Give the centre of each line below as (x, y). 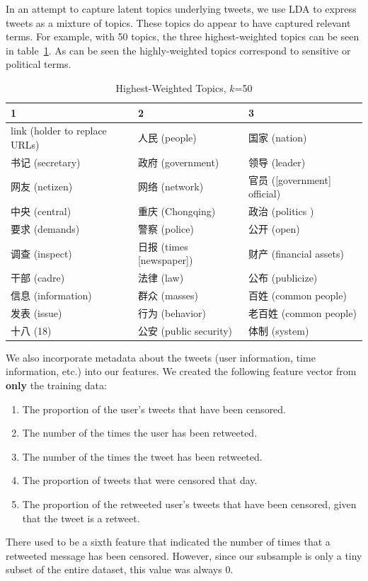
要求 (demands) (45, 228)
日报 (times (163, 246)
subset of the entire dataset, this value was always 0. (120, 569)
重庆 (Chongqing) (177, 211)
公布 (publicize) (283, 278)
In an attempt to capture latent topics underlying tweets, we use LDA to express (181, 8)
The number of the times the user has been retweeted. (140, 433)
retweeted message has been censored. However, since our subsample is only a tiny (184, 555)
